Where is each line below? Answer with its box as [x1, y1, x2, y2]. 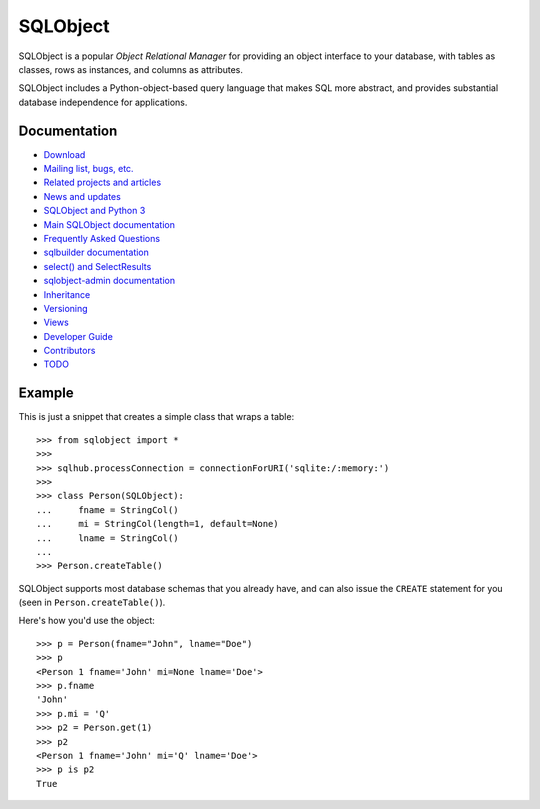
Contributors [43, 345, 96, 357]
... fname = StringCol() [36, 504, 179, 515]
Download [43, 148, 86, 160]
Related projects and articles [43, 176, 162, 189]
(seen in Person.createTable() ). [18, 596, 166, 609]
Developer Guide [43, 330, 114, 342]
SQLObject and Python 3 [43, 205, 146, 217]
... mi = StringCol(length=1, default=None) [36, 518, 279, 530]
